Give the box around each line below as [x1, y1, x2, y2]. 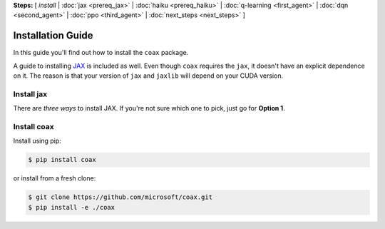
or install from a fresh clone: [13, 174, 96, 183]
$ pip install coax [28, 156, 96, 164]
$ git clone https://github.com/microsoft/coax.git [28, 193, 213, 201]
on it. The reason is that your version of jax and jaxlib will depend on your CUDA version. [13, 71, 284, 80]
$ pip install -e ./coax [28, 203, 115, 211]
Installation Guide [13, 29, 93, 42]
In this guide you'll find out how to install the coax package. [13, 49, 189, 57]
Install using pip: [13, 136, 62, 146]
